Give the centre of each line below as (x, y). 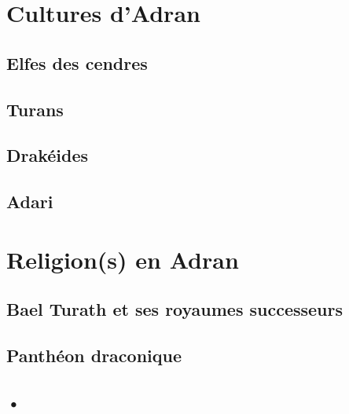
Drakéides (48, 155)
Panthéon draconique (94, 355)
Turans (35, 109)
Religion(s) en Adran (123, 259)
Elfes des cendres (77, 62)
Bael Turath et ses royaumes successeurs (175, 309)
